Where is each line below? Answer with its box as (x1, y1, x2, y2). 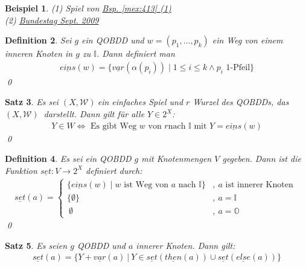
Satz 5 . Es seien (5, 239, 68, 251)
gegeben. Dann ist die (222, 152, 301, 165)
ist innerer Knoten (225, 180, 293, 189)
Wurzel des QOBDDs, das (193, 95, 289, 108)
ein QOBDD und (81, 34, 144, 47)
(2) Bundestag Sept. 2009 (5, 13, 99, 26)
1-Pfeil (226, 63, 250, 72)
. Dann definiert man (96, 47, 175, 60)
